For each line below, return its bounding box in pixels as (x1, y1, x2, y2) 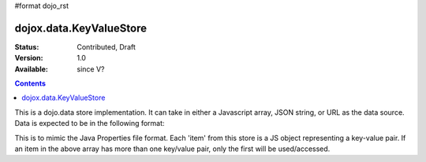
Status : (14, 42, 39, 51)
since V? (77, 64, 105, 74)
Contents (14, 79, 47, 88)
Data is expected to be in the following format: (14, 119, 165, 128)
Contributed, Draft (77, 42, 136, 51)
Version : (14, 53, 43, 63)
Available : (14, 64, 49, 74)
